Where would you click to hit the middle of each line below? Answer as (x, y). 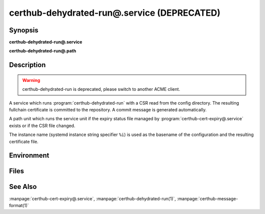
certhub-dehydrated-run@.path (42, 51)
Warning (31, 80)
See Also (23, 187)
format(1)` (19, 205)
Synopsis (24, 30)
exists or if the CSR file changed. (42, 126)
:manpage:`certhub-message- (207, 198)
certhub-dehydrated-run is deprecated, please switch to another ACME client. (101, 89)
